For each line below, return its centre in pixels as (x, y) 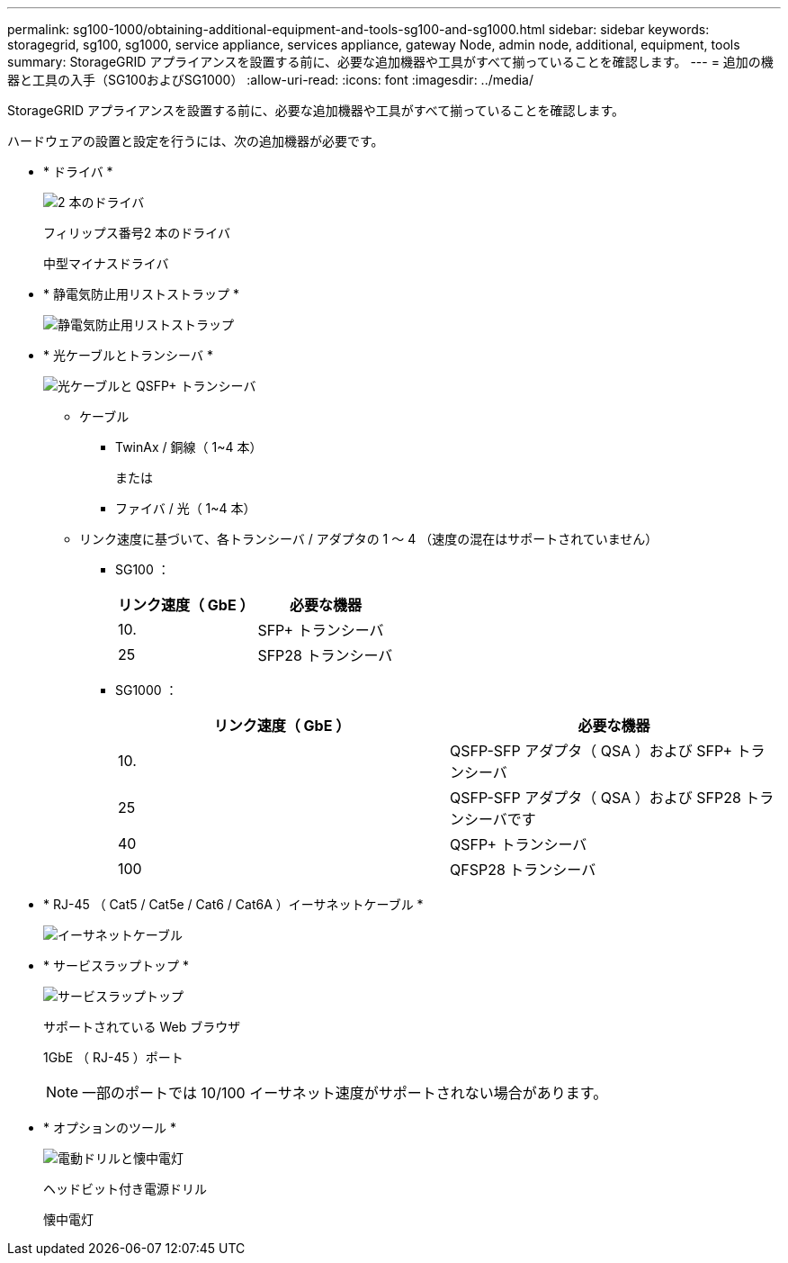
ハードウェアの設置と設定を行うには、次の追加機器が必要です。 (196, 141)
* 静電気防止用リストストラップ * (141, 294)
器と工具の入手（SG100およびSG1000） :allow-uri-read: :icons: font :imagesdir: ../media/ (271, 80)
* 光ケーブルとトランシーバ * (128, 355)
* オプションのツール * (110, 1128)
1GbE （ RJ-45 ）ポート (113, 1057)
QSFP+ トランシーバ (519, 844)
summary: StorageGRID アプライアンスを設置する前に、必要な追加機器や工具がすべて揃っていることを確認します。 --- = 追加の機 (390, 62)
